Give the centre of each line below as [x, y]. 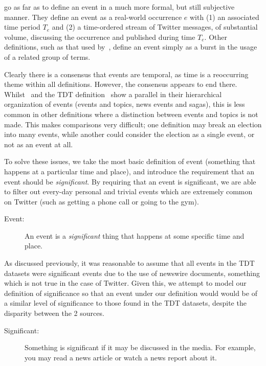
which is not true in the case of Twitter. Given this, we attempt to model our [125, 283]
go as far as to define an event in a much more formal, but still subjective [119, 7]
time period [22, 27]
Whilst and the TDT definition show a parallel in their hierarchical [113, 94]
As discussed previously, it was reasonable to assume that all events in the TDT [129, 263]
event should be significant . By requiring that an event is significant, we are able [130, 181]
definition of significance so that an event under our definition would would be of [131, 293]
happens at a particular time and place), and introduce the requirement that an [129, 171]
